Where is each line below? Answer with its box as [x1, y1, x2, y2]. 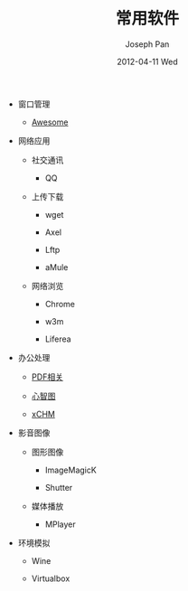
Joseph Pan [125, 38, 170, 50]
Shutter [44, 482, 73, 492]
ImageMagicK [44, 464, 97, 475]
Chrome [44, 298, 75, 309]
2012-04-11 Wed [117, 56, 178, 67]
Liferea [44, 333, 71, 344]
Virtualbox [31, 573, 70, 584]
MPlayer [44, 519, 77, 530]
